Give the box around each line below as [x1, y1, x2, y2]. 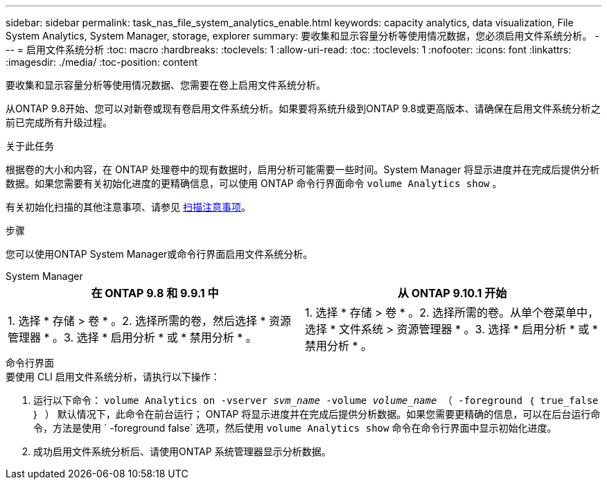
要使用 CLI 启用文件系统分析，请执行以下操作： [6, 371, 220, 382]
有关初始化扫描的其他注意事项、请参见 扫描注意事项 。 [6, 201, 251, 213]
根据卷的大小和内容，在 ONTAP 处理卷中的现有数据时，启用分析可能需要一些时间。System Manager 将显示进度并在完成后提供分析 [6, 164, 600, 175]
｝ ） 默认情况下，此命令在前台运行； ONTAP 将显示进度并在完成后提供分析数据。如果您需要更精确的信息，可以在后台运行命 [33, 408, 601, 420]
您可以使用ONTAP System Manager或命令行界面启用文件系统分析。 [6, 248, 313, 260]
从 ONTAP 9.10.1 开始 [397, 286, 507, 300]
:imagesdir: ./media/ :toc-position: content [6, 56, 197, 68]
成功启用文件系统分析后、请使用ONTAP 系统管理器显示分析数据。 [33, 446, 331, 457]
